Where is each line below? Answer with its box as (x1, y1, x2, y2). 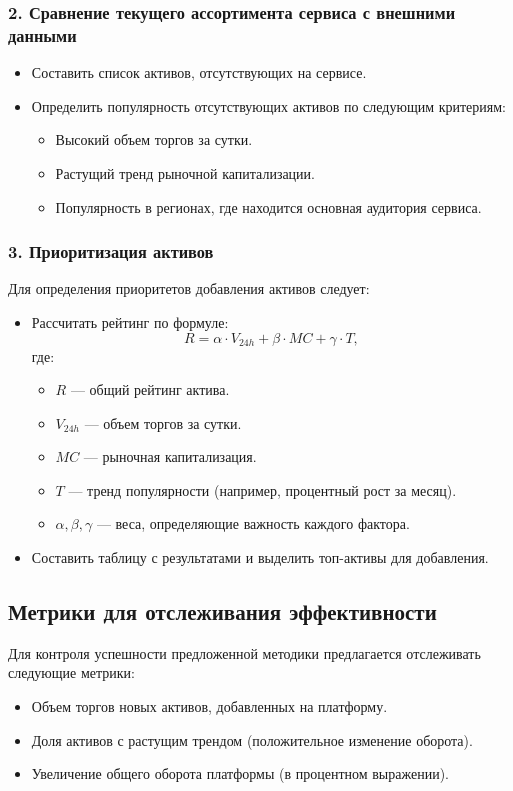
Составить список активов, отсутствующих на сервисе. (31, 62, 367, 83)
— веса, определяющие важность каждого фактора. (96, 513, 410, 534)
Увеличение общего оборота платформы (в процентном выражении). (31, 763, 449, 784)
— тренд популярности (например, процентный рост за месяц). (68, 479, 457, 500)
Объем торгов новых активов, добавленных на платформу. (31, 696, 388, 717)
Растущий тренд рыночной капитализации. (55, 162, 315, 183)
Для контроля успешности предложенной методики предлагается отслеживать (8, 642, 481, 663)
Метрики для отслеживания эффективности (8, 596, 437, 627)
